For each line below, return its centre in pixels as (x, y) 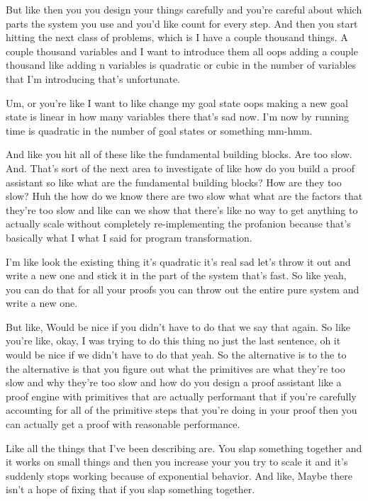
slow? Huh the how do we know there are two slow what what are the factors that (184, 196)
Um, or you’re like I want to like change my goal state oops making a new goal (177, 102)
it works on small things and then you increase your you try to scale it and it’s (177, 462)
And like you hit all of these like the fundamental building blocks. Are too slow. (179, 154)
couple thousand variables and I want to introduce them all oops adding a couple (182, 51)
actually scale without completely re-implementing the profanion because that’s (178, 224)
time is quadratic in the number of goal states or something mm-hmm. (159, 130)
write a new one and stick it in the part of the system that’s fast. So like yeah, (176, 275)
